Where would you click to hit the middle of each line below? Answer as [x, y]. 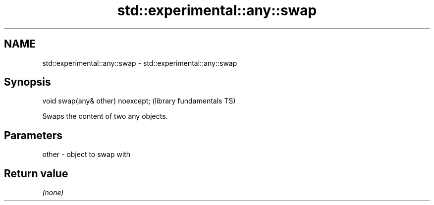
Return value [36, 173]
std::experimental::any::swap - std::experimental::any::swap [140, 63]
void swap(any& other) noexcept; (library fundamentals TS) [139, 101]
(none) [53, 193]
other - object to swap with [86, 154]
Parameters [33, 135]
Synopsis [27, 82]
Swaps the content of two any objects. [105, 116]
